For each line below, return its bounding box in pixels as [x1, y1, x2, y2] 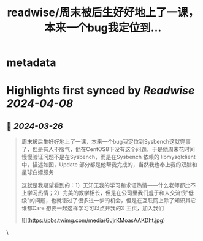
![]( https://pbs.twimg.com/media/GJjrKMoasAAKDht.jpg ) [21, 217, 166, 224]
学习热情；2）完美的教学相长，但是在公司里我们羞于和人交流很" [26, 189, 189, 196]
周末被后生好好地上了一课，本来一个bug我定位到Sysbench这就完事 [21, 138, 191, 146]
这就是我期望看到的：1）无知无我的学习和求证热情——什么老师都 [21, 182, 185, 189]
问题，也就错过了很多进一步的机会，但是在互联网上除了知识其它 [34, 197, 196, 204]
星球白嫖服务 [21, 169, 54, 176]
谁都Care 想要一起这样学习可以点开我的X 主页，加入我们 [21, 204, 164, 212]
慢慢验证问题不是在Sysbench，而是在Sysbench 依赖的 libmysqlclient [21, 154, 196, 161]
